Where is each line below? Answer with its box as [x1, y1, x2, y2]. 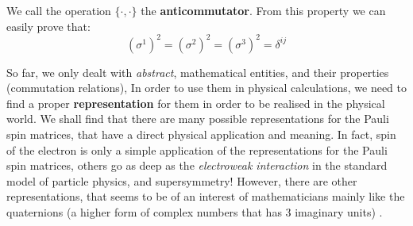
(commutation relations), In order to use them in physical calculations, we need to [6, 79, 407, 96]
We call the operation [6, 2, 111, 18]
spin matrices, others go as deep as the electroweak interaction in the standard [6, 157, 388, 174]
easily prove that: [6, 17, 91, 34]
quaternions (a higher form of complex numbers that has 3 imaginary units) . [6, 204, 383, 220]
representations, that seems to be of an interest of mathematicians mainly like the [6, 188, 405, 205]
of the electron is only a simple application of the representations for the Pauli [6, 141, 388, 158]
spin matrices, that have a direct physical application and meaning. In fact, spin [6, 126, 396, 143]
